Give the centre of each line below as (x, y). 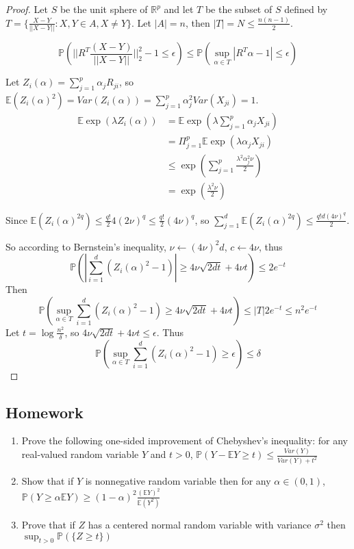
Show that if (48, 481)
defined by (306, 9)
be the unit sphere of (104, 9)
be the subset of (239, 9)
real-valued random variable (80, 454)
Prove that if (48, 524)
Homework (45, 412)
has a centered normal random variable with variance (200, 524)
